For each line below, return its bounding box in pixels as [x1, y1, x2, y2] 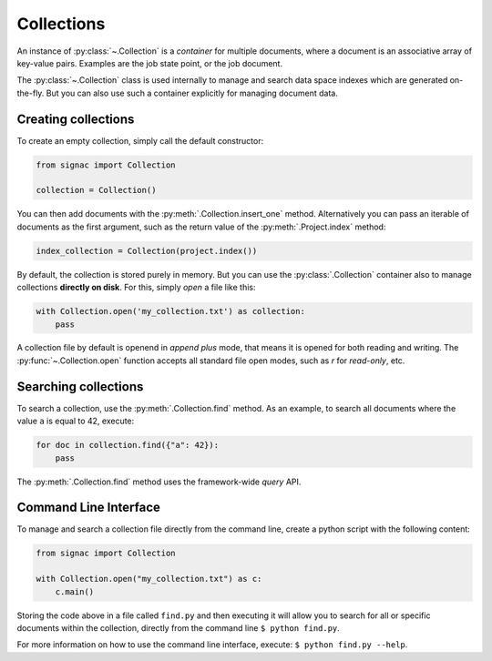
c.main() [55, 586, 95, 596]
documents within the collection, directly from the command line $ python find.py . [16, 622, 341, 633]
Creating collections [16, 111, 135, 127]
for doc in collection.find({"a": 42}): [36, 440, 219, 451]
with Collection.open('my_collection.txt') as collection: [36, 306, 305, 317]
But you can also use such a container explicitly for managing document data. [46, 87, 339, 98]
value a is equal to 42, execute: [16, 415, 135, 427]
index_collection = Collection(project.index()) [36, 246, 258, 256]
